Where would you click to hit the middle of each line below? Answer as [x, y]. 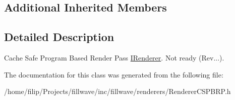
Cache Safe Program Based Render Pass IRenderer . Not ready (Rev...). [114, 57]
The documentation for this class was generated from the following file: [114, 74]
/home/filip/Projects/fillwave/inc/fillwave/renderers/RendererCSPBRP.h [117, 91]
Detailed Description [59, 37]
